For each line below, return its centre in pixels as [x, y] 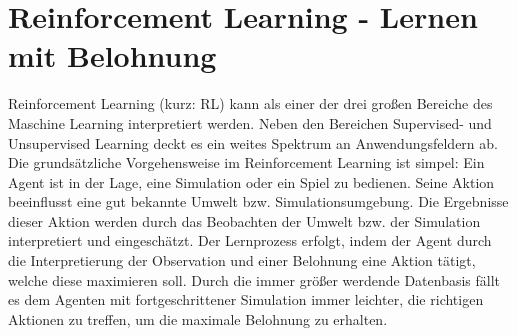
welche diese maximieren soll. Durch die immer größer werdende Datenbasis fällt [254, 279]
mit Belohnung [112, 55]
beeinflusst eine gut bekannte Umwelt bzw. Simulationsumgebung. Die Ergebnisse [258, 201]
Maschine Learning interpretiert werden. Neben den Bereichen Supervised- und [250, 122]
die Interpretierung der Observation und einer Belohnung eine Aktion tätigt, [242, 260]
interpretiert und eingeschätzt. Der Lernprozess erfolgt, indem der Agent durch [250, 240]
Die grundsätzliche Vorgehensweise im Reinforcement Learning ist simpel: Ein [246, 162]
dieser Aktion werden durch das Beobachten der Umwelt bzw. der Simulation [244, 220]
